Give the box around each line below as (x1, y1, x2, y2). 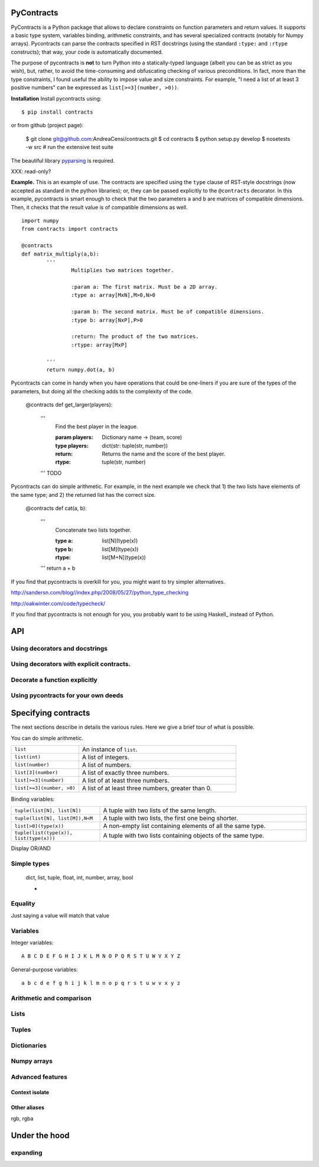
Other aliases (11, 1104, 44, 1111)
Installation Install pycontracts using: (11, 95, 102, 102)
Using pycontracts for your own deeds (11, 691, 123, 700)
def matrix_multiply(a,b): (21, 250, 100, 257)
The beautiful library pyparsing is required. (11, 157, 115, 164)
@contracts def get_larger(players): (25, 401, 113, 408)
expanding (11, 1148, 43, 1156)
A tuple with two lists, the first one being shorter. (103, 814, 239, 822)
